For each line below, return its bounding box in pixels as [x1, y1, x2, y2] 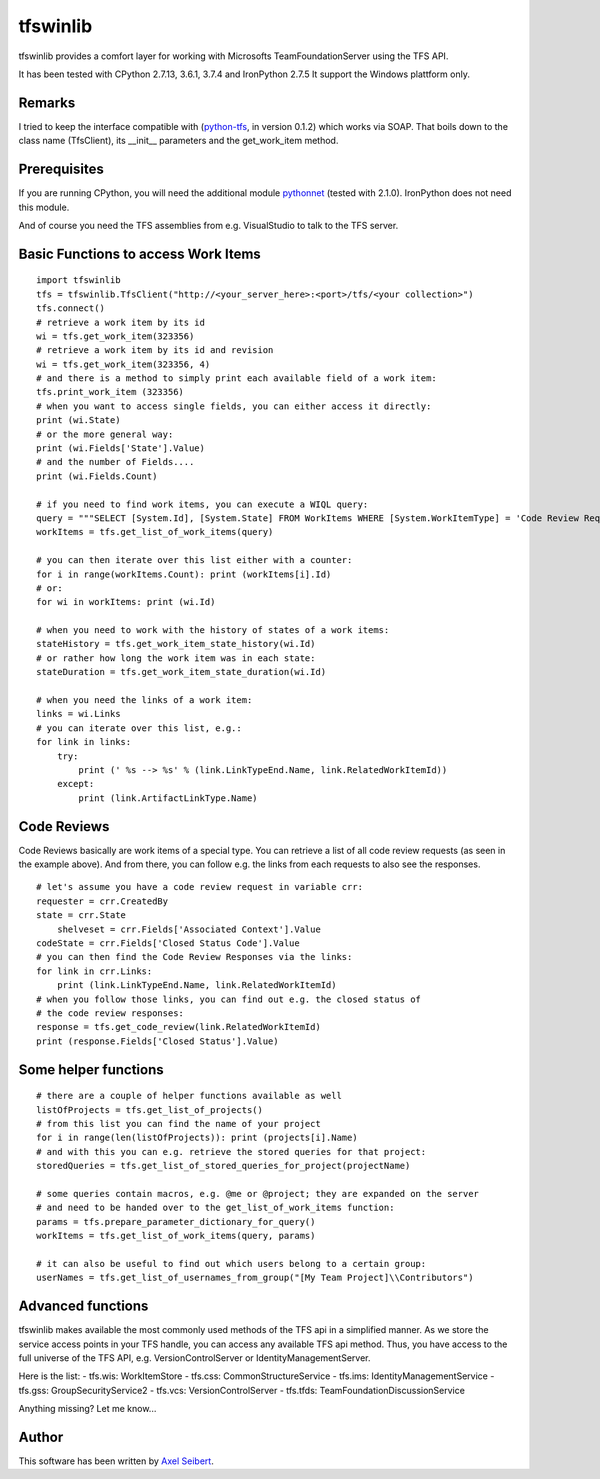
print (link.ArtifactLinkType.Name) [78, 792, 259, 804]
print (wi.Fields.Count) [36, 470, 158, 482]
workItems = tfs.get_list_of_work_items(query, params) [36, 1230, 316, 1242]
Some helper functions [18, 1061, 164, 1078]
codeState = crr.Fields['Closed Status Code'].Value [36, 938, 300, 949]
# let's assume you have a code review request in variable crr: [36, 881, 364, 893]
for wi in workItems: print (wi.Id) [36, 596, 216, 608]
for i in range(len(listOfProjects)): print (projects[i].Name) [36, 1132, 359, 1144]
